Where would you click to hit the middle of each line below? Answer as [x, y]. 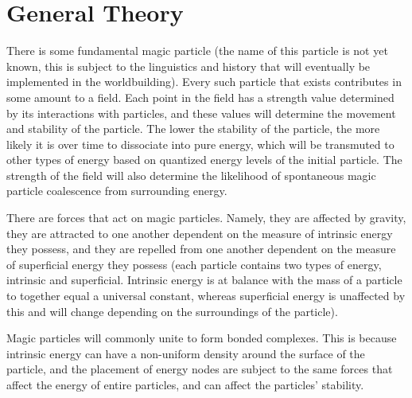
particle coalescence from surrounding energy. [117, 191]
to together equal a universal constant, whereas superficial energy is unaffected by [206, 296]
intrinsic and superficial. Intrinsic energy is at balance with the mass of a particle [204, 280]
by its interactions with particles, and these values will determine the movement [201, 113]
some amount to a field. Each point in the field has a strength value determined [200, 97]
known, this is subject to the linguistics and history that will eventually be [189, 66]
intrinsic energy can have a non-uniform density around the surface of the [186, 353]
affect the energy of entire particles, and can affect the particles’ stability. [185, 384]
